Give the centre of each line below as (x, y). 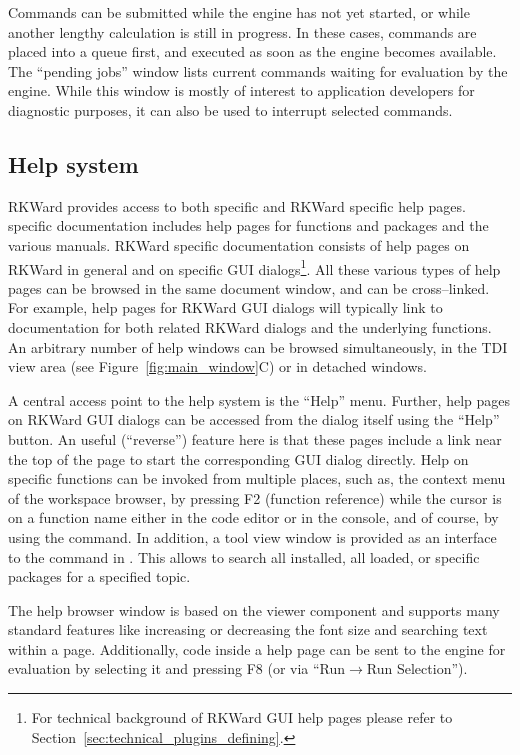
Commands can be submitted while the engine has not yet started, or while (239, 12)
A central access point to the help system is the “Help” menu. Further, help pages (259, 399)
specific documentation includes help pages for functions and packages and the (248, 225)
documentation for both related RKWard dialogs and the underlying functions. (250, 326)
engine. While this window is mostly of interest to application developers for (241, 90)
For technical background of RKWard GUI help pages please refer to (242, 717)
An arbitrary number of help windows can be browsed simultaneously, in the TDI (258, 346)
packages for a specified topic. (99, 576)
